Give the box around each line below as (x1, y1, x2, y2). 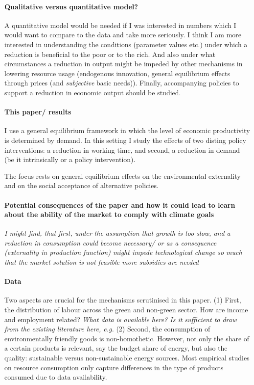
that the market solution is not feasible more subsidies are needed (4, 257, 199, 267)
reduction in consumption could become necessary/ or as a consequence (4, 237, 217, 247)
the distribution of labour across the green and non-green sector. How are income (4, 304, 248, 315)
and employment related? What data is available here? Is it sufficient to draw (4, 314, 237, 324)
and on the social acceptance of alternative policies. (4, 180, 159, 191)
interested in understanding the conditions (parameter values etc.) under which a (4, 39, 248, 49)
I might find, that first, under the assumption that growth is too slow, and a (4, 228, 231, 238)
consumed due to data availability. (4, 372, 107, 382)
